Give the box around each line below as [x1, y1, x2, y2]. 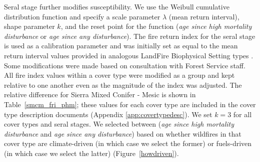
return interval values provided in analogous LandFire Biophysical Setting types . [4, 50, 253, 60]
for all [233, 109, 252, 119]
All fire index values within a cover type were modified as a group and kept [4, 70, 235, 80]
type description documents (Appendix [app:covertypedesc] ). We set [4, 109, 212, 119]
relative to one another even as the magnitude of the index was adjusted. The [4, 79, 242, 90]
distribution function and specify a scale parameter [4, 11, 160, 21]
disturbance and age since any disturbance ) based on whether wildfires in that [4, 128, 241, 139]
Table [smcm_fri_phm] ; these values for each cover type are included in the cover [4, 99, 256, 109]
